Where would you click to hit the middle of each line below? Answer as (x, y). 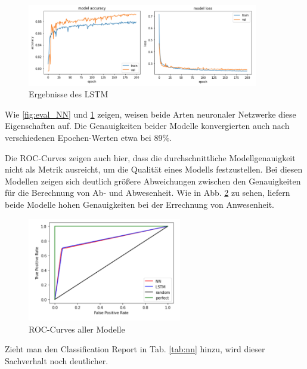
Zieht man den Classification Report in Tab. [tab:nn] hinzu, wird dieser (135, 349)
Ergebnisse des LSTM (69, 94)
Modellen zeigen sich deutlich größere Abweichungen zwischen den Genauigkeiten (153, 181)
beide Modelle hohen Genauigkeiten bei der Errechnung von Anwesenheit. (140, 204)
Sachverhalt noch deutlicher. (57, 361)
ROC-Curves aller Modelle (77, 329)
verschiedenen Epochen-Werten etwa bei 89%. (88, 138)
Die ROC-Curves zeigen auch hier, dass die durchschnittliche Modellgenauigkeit (150, 157)
